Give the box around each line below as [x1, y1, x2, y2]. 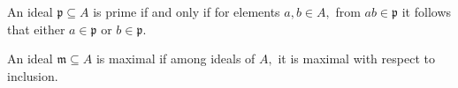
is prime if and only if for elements [93, 3, 280, 20]
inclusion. [7, 66, 58, 84]
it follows [401, 3, 452, 20]
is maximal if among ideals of [95, 49, 256, 68]
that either [7, 19, 65, 38]
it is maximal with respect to [278, 49, 435, 68]
